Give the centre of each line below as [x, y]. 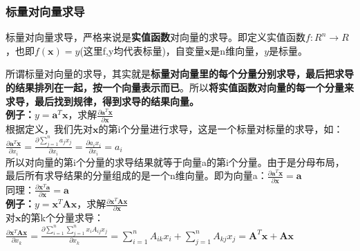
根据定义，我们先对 [49, 128]
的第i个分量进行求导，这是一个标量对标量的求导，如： [221, 128]
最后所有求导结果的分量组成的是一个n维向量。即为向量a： [136, 175]
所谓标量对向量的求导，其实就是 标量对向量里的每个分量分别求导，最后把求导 [180, 74]
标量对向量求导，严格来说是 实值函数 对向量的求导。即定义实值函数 [155, 37]
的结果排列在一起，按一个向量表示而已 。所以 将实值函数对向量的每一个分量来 [180, 87]
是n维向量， [237, 50]
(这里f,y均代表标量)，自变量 [142, 50]
